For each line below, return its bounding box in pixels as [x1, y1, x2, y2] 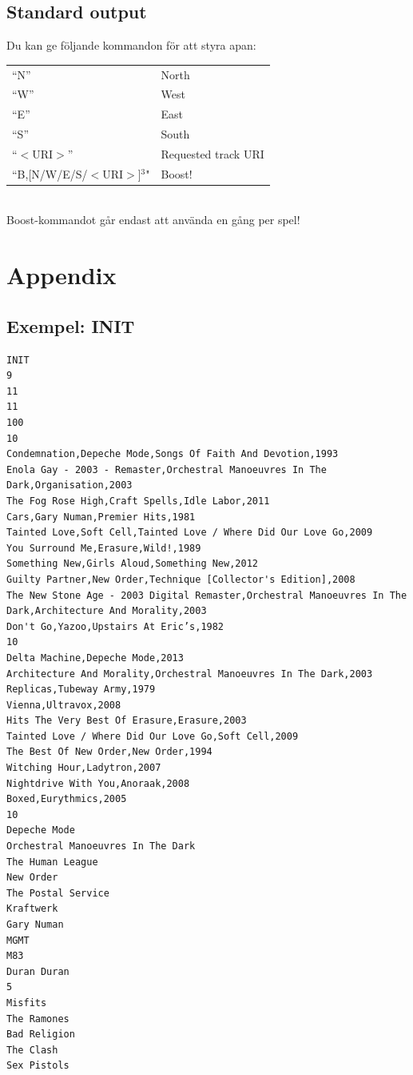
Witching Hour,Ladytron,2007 [6, 762, 161, 774]
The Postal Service [6, 887, 109, 899]
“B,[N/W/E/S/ [12, 165, 88, 182]
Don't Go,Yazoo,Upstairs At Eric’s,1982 [6, 620, 224, 632]
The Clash [6, 1044, 58, 1056]
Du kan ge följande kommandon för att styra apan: [6, 37, 256, 54]
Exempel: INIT [6, 313, 135, 338]
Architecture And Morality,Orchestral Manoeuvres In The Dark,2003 [6, 668, 373, 680]
